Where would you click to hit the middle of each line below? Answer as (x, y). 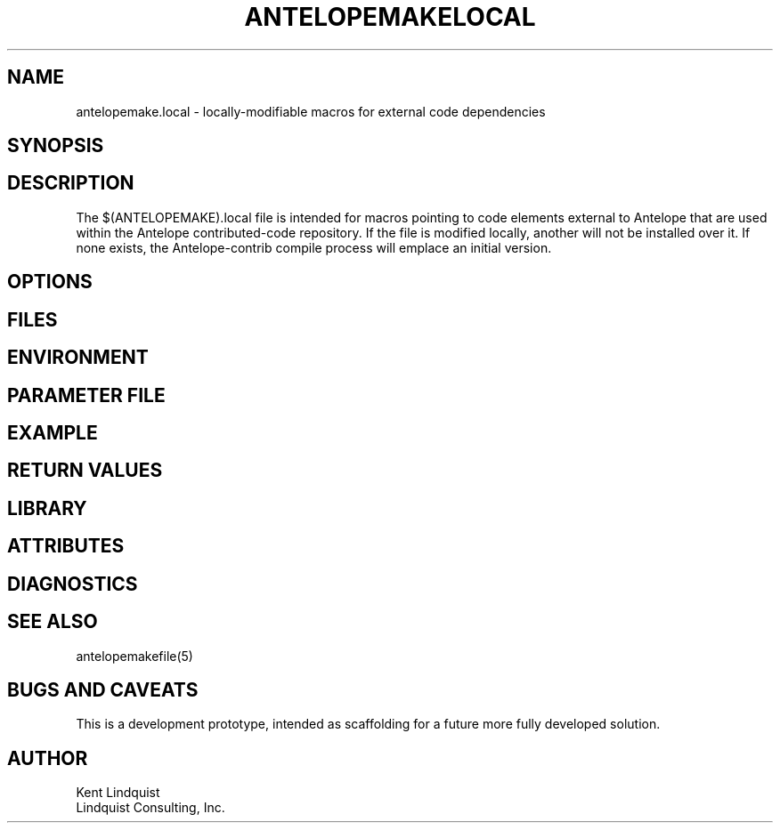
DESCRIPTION (71, 183)
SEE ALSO (53, 622)
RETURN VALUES (85, 471)
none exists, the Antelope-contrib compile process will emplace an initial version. (314, 247)
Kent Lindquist (118, 793)
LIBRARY (47, 508)
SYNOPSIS (56, 146)
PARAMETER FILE (86, 395)
